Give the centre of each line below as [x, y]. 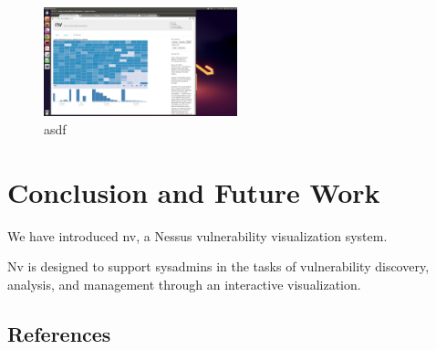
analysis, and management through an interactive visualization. [184, 284]
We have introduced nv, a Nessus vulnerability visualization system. [197, 235]
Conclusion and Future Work [194, 191]
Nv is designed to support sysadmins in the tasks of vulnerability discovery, [218, 266]
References [59, 333]
